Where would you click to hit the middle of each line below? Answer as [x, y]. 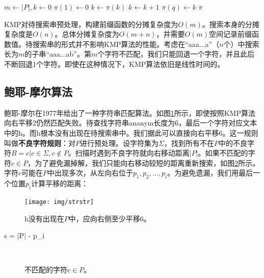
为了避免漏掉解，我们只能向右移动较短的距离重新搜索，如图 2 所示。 [147, 162]
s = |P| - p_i [24, 235]
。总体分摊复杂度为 [87, 34]
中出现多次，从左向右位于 [90, 173]
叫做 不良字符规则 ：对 [40, 143]
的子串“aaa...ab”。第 [58, 54]
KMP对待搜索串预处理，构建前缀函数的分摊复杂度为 [91, 24]
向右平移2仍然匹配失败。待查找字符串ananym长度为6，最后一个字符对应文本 [131, 123]
